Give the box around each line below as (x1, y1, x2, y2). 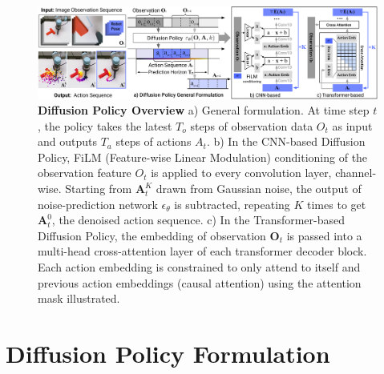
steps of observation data (190, 117, 313, 134)
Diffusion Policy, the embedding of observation (38, 227, 266, 243)
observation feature (38, 164, 131, 181)
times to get (307, 195, 366, 212)
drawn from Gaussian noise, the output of (156, 180, 362, 197)
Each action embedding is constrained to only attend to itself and (38, 259, 361, 275)
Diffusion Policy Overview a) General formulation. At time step (38, 102, 370, 119)
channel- (335, 164, 377, 181)
